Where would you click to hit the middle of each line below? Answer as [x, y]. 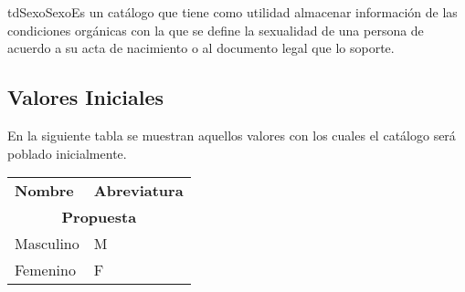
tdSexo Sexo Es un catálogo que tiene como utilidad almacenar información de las [232, 12]
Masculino [47, 244]
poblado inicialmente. [67, 153]
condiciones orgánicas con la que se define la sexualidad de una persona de [216, 30]
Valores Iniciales [86, 97]
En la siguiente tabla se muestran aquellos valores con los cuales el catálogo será [232, 135]
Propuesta [99, 217]
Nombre [44, 191]
